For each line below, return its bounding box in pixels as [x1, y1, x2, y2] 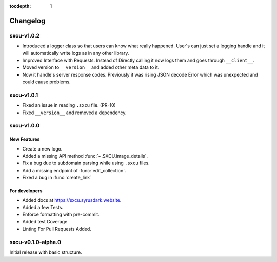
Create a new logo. [22, 145, 63, 152]
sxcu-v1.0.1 [9, 91, 38, 99]
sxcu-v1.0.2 [9, 32, 40, 39]
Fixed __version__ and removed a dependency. [22, 109, 127, 116]
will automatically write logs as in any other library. [22, 50, 129, 56]
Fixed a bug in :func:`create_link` [22, 175, 92, 181]
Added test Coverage [22, 218, 68, 224]
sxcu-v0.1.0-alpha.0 [9, 238, 62, 246]
